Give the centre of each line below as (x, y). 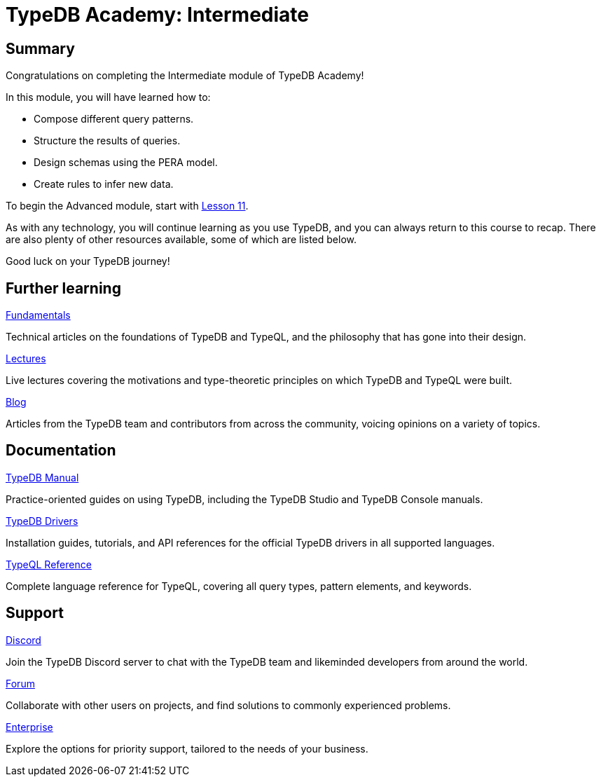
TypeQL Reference (49, 564)
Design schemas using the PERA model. (126, 163)
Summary (40, 48)
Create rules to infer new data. (104, 184)
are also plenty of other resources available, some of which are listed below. (181, 240)
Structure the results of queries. (107, 141)
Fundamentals (38, 315)
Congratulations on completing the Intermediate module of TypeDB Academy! (185, 76)
